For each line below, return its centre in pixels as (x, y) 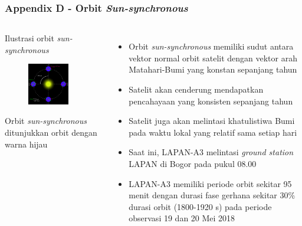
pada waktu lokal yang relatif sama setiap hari (213, 132)
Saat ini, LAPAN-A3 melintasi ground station (211, 152)
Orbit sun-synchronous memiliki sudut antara (211, 46)
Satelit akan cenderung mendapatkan (196, 89)
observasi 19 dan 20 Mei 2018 (182, 218)
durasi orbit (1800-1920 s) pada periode (200, 206)
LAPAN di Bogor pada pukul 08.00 (193, 163)
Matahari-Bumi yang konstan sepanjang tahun (213, 69)
